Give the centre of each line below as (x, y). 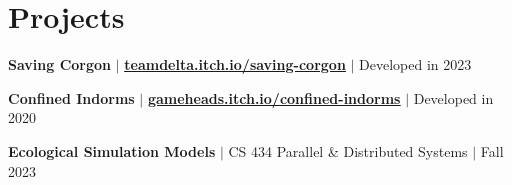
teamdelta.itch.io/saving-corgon (235, 64)
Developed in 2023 (415, 64)
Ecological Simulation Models (112, 150)
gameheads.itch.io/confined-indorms (274, 97)
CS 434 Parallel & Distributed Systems (348, 150)
